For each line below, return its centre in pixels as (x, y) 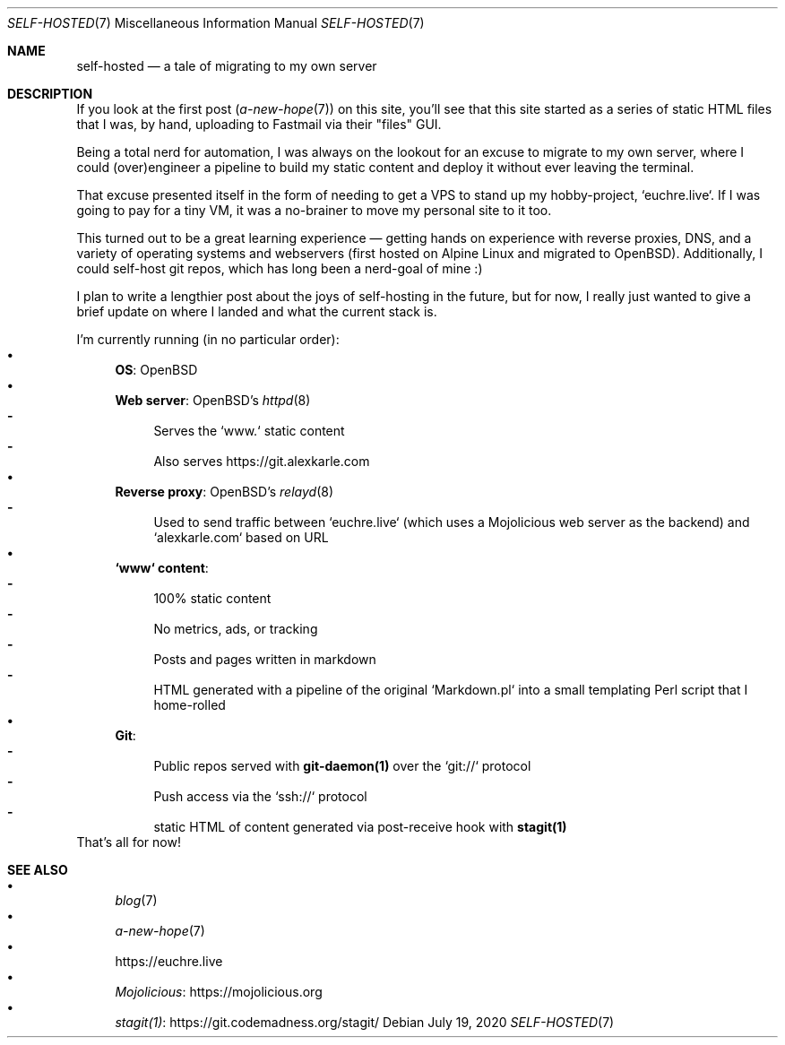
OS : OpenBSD (156, 370)
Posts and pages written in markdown (265, 659)
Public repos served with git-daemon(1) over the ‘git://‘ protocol (342, 766)
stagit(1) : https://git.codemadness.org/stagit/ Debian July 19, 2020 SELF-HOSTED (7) (365, 1022)
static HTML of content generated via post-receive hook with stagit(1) (360, 827)
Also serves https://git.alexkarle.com (262, 461)
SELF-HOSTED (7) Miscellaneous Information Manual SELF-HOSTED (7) (216, 23)
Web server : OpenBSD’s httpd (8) (213, 400)
